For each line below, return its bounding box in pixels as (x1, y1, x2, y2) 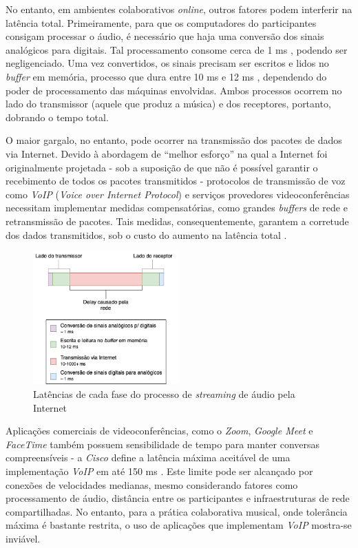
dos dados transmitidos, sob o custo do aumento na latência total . (6, 227, 287, 242)
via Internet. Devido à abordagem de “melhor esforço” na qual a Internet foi (6, 146, 328, 160)
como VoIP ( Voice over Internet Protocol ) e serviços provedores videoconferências (6, 187, 350, 201)
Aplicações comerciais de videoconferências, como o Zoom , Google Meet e (6, 423, 313, 438)
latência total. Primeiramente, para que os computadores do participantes (6, 15, 317, 30)
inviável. (6, 531, 41, 545)
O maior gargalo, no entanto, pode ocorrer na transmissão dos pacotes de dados (6, 133, 342, 147)
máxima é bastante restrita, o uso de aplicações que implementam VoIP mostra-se (6, 518, 352, 532)
